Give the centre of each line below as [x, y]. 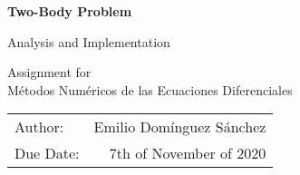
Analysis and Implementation [89, 41]
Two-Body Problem [70, 11]
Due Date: [47, 153]
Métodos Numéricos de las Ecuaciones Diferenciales [150, 89]
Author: [39, 127]
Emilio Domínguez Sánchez [180, 127]
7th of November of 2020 [188, 153]
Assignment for [49, 72]
